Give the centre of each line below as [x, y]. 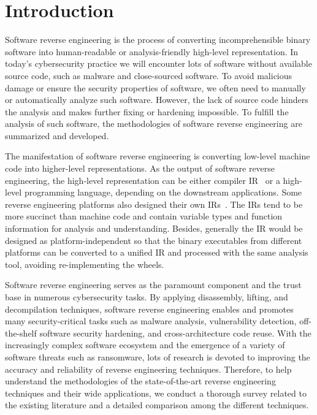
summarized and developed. [57, 135]
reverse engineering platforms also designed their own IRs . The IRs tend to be [154, 204]
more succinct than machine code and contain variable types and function [144, 216]
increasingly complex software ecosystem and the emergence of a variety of [145, 345]
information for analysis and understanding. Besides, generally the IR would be [154, 228]
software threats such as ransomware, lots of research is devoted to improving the [158, 356]
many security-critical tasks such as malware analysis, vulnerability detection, [151, 321]
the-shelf [21, 333]
